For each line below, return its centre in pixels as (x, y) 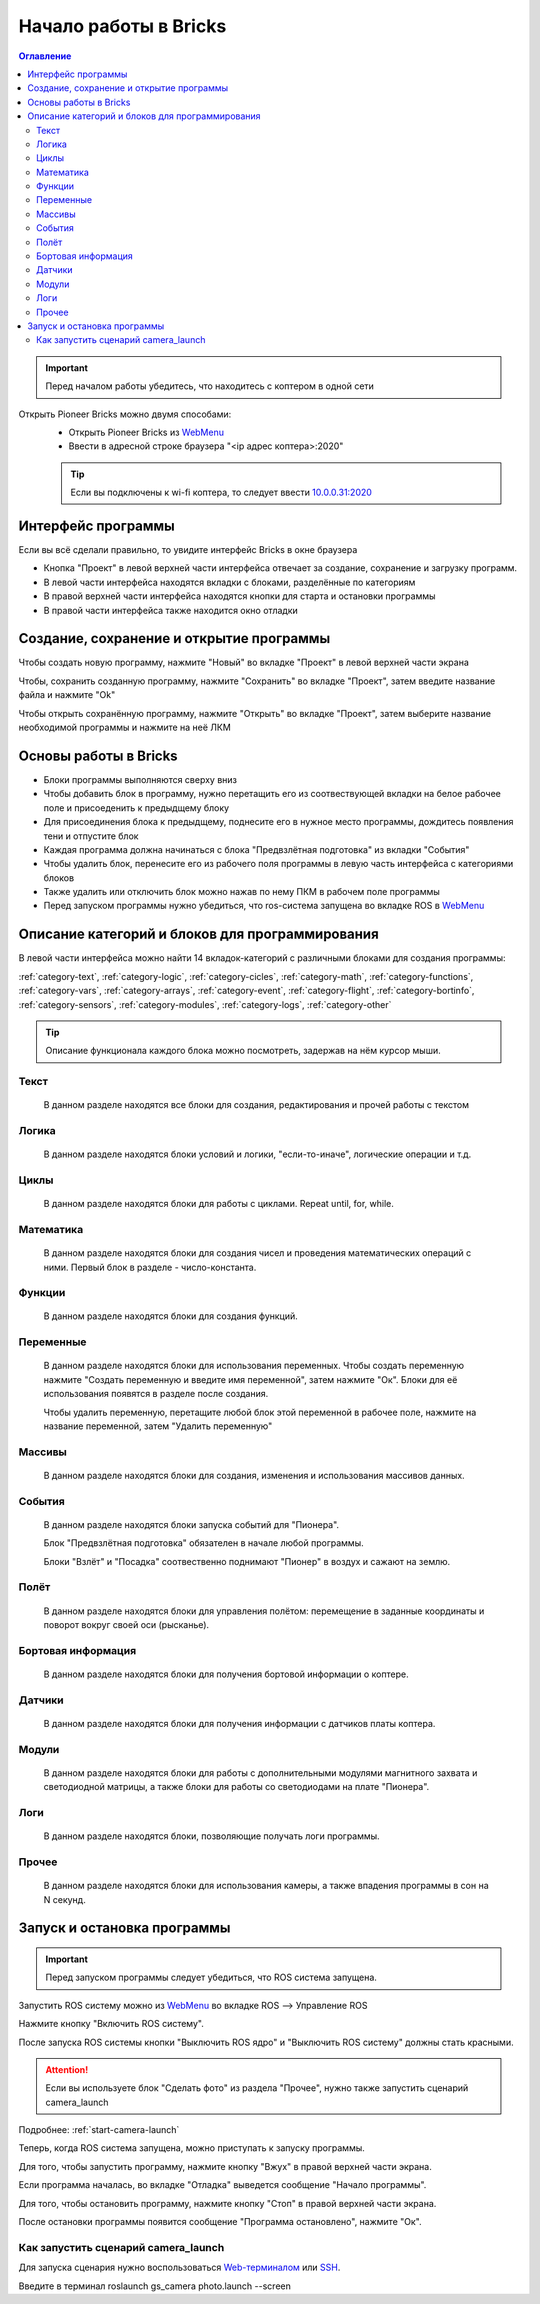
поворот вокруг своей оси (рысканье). (126, 1625)
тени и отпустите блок (91, 836)
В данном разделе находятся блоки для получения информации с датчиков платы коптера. (239, 1723)
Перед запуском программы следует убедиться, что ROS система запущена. (211, 1977)
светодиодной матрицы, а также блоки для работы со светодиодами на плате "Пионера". (236, 1787)
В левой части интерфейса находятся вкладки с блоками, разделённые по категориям (229, 582)
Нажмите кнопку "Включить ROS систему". (111, 2024)
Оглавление (45, 56)
